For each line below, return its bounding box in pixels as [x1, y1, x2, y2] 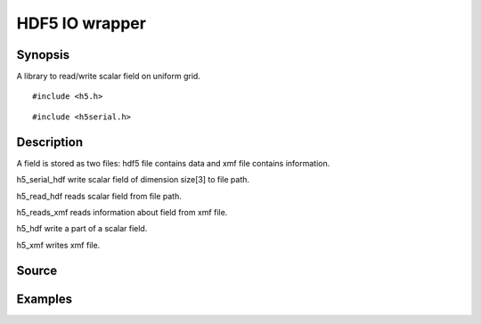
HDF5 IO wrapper [16, 13, 147, 33]
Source [16, 263, 58, 278]
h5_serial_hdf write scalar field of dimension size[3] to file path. [16, 174, 249, 185]
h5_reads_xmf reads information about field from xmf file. [16, 207, 228, 217]
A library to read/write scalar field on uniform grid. [16, 71, 200, 82]
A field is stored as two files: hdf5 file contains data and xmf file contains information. [16, 158, 330, 168]
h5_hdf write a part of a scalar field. [16, 223, 148, 234]
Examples [16, 291, 73, 306]
